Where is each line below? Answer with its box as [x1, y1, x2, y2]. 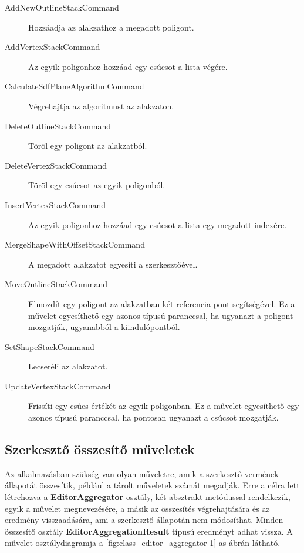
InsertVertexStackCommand [5, 198, 106, 211]
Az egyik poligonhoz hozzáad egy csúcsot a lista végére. [28, 60, 228, 72]
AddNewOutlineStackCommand [5, 1, 119, 13]
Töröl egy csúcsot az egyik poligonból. [28, 179, 165, 191]
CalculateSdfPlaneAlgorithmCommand [5, 80, 144, 92]
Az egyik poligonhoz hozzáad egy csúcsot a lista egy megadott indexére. [28, 218, 287, 231]
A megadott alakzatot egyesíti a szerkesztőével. [28, 258, 198, 270]
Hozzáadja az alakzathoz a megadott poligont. [28, 21, 194, 33]
